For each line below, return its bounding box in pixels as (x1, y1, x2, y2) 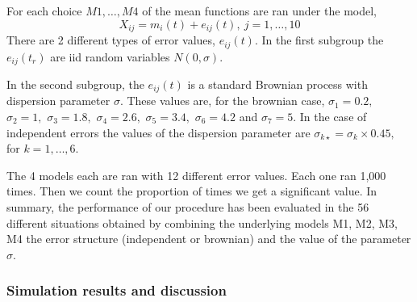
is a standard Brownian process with (187, 75, 368, 92)
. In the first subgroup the (254, 31, 384, 48)
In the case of (299, 108, 367, 124)
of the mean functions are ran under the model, (142, 2, 377, 19)
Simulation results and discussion (6, 280, 227, 300)
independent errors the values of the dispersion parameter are (6, 124, 311, 141)
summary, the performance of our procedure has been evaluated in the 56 (6, 198, 369, 215)
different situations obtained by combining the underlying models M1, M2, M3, (6, 214, 398, 231)
